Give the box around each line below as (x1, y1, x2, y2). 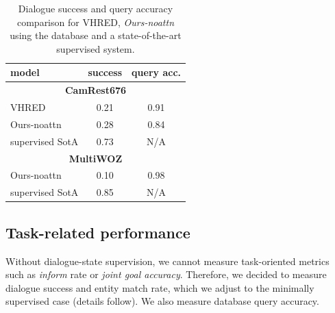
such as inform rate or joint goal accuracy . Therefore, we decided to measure (5, 267, 327, 281)
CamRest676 (64, 83, 127, 97)
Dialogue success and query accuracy (18, 1, 173, 15)
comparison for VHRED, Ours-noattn (16, 14, 175, 29)
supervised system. (56, 41, 135, 55)
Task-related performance (5, 221, 190, 242)
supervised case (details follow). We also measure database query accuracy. (5, 294, 319, 308)
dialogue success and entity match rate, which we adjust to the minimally (5, 280, 314, 295)
